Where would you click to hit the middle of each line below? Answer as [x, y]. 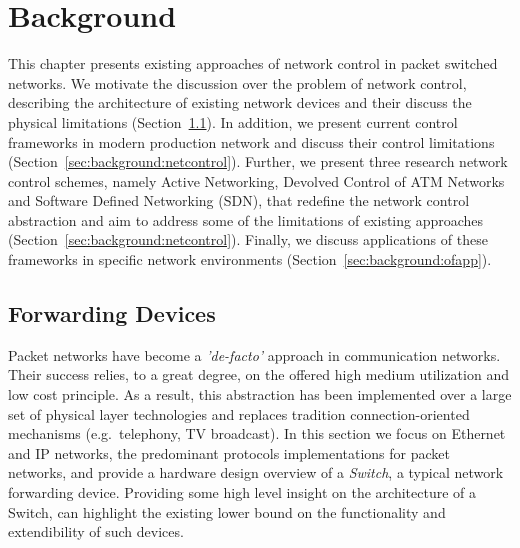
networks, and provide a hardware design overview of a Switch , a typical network [256, 472]
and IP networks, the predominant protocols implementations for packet [229, 452]
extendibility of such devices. [96, 531]
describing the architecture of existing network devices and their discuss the [240, 102]
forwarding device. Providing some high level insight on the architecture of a [242, 492]
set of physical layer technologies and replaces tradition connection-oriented [239, 413]
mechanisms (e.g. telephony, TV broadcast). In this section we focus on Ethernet [257, 433]
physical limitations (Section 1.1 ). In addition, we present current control [233, 121]
